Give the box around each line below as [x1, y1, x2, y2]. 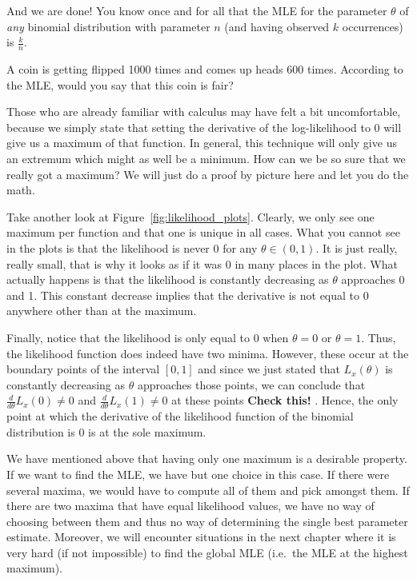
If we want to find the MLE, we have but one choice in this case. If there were [6, 465, 390, 482]
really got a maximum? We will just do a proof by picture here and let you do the [6, 165, 409, 182]
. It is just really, [315, 239, 398, 256]
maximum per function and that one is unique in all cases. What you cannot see [6, 224, 400, 241]
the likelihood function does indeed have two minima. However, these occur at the [6, 345, 409, 361]
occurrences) [342, 18, 403, 34]
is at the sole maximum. [88, 423, 206, 440]
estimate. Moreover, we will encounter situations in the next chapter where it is [6, 528, 396, 545]
